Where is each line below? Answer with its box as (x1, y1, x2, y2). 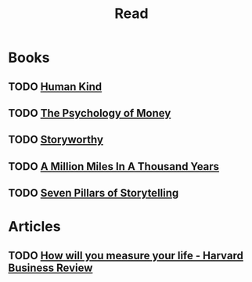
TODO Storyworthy (8, 133, 104, 146)
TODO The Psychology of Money (8, 107, 171, 120)
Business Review (8, 261, 93, 274)
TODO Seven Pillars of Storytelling (8, 186, 179, 200)
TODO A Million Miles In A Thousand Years (8, 160, 220, 173)
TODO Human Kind (8, 80, 103, 93)
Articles (8, 218, 61, 236)
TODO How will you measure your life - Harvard (8, 248, 244, 262)
